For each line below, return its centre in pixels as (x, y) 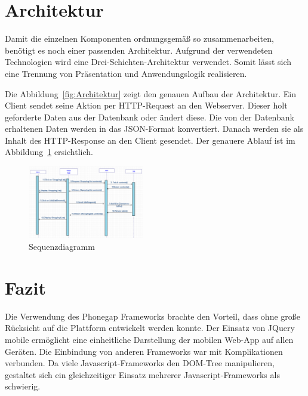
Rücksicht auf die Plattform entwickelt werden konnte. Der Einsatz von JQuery (150, 328)
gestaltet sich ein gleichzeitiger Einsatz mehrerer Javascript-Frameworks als (142, 374)
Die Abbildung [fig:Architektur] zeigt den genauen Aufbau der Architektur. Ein (150, 93)
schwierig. (23, 386)
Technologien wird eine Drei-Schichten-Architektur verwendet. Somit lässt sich (148, 62)
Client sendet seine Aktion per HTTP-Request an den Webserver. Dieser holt (146, 105)
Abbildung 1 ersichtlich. (49, 152)
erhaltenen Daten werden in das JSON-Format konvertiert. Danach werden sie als (154, 129)
